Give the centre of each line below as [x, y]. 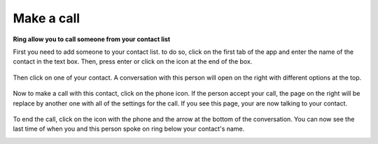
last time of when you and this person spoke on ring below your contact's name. [129, 129]
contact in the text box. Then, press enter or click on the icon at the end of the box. [133, 62]
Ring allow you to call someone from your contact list [92, 39]
